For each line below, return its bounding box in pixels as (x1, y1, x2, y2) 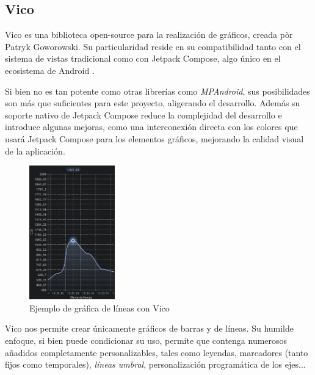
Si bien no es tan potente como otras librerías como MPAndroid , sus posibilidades (5, 84, 310, 97)
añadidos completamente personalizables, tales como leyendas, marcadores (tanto (5, 346, 308, 359)
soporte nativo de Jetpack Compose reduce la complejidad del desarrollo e (5, 108, 282, 121)
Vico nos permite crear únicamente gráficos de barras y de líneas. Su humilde (5, 322, 294, 335)
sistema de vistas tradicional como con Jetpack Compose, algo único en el (5, 52, 281, 65)
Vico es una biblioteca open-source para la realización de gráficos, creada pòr (5, 28, 293, 41)
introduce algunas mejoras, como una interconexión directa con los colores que (5, 120, 298, 133)
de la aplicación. (5, 144, 65, 157)
